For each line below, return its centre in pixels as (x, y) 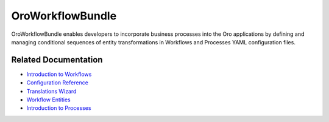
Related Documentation (57, 60)
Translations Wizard (51, 91)
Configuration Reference (57, 83)
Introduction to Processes (59, 108)
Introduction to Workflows (59, 74)
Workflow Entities (48, 100)
